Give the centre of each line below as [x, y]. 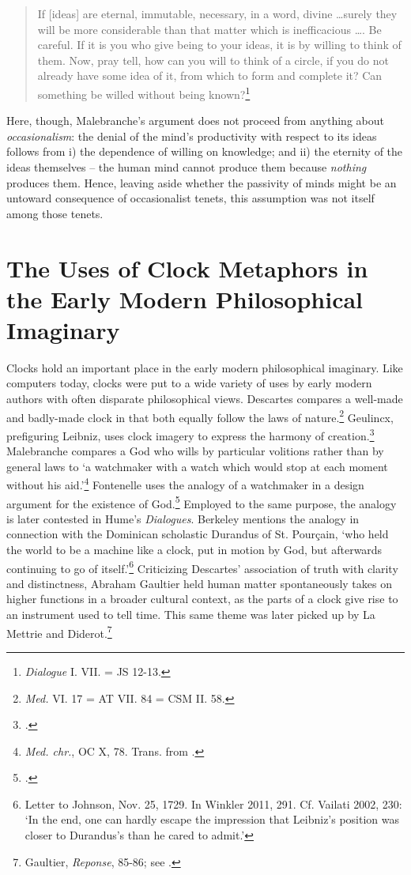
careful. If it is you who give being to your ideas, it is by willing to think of [219, 45]
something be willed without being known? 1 [144, 92]
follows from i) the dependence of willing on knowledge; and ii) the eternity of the [205, 151]
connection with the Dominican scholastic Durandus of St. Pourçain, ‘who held [198, 534]
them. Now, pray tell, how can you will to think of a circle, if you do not [213, 60]
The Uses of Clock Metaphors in [187, 268]
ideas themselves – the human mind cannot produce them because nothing [187, 167]
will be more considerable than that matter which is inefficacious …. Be [209, 29]
